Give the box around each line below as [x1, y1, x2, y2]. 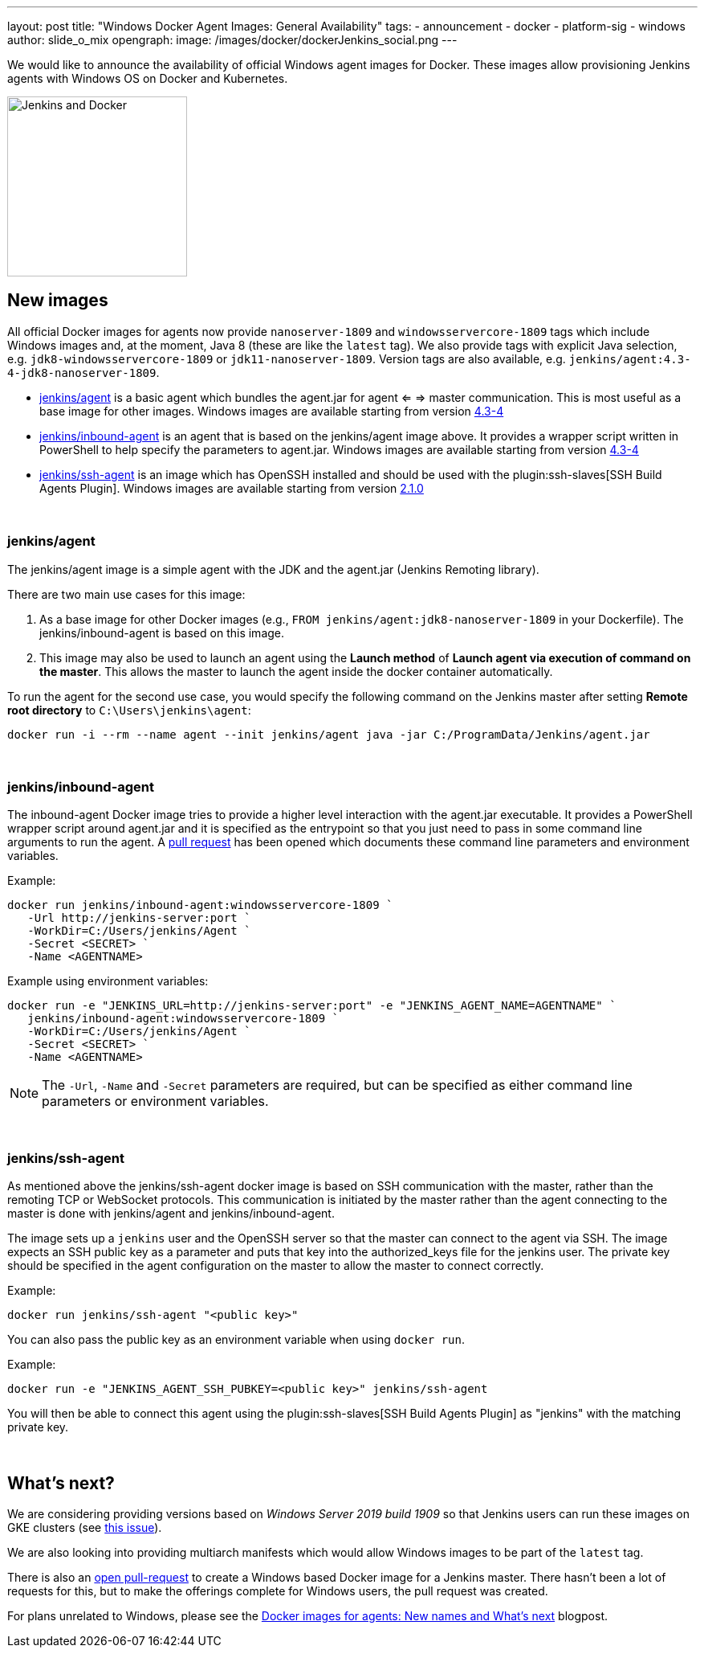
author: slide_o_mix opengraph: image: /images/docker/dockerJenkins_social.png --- [7, 33, 458, 47]
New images [7, 290, 108, 311]
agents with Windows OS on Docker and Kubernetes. [7, 72, 288, 85]
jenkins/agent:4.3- [568, 352, 691, 366]
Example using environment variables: [7, 974, 209, 989]
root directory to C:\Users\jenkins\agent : [7, 702, 251, 717]
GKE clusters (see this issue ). [7, 1520, 162, 1534]
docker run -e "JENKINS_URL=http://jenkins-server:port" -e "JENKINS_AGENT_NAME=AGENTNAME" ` [7, 999, 617, 1013]
